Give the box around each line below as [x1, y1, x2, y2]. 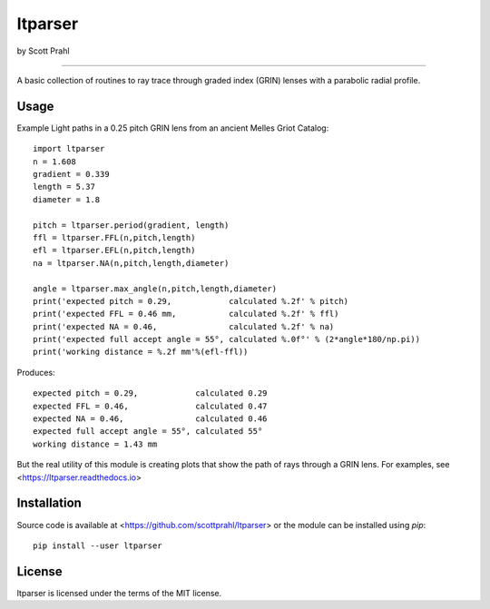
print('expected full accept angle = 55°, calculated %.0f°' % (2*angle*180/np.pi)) [33, 334, 421, 345]
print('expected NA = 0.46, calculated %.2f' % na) [33, 321, 335, 331]
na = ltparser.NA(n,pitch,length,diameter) [33, 258, 230, 268]
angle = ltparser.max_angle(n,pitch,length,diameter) [33, 283, 277, 294]
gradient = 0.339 [33, 169, 110, 180]
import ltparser [33, 143, 105, 154]
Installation [16, 496, 82, 511]
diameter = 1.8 [33, 194, 101, 204]
